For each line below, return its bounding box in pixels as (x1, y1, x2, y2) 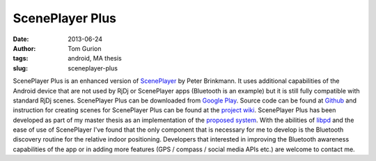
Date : (13, 35, 29, 43)
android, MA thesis (68, 54, 122, 63)
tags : (13, 54, 29, 63)
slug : (13, 63, 28, 72)
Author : (13, 44, 36, 52)
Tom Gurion (68, 44, 102, 52)
